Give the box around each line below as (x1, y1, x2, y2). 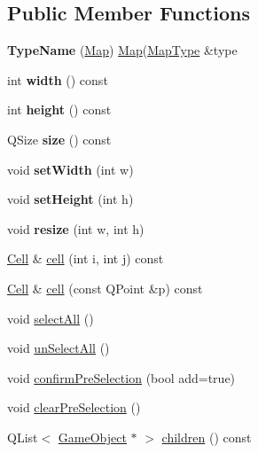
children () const (161, 427, 252, 446)
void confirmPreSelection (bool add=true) (7, 368, 236, 387)
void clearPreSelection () (7, 398, 141, 417)
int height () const (7, 100, 112, 119)
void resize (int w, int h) (7, 219, 145, 238)
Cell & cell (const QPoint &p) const (7, 278, 203, 297)
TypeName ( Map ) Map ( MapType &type (7, 41, 238, 59)
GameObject (58, 427, 127, 446)
